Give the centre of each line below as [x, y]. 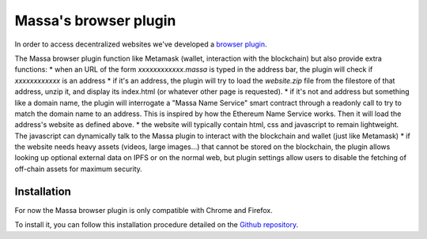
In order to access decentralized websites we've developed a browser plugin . [141, 44]
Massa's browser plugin [95, 21]
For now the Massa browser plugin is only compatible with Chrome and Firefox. [144, 210]
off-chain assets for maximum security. [78, 169]
